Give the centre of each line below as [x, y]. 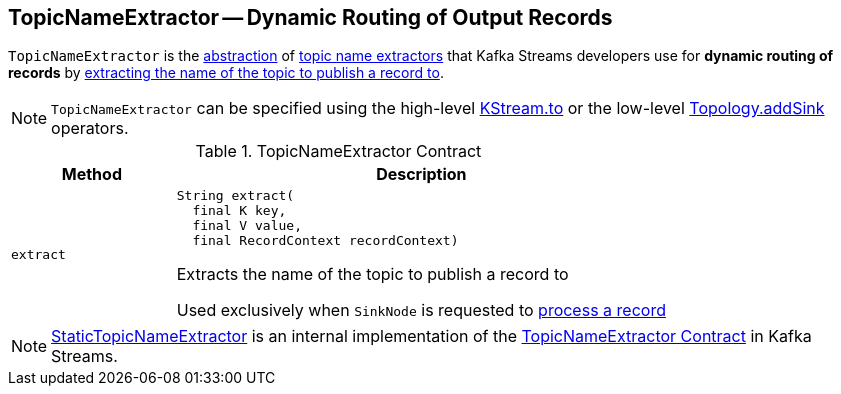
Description [421, 174]
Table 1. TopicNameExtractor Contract [338, 151]
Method [91, 174]
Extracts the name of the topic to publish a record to [372, 274]
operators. [90, 128]
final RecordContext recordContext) [325, 241]
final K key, [239, 211]
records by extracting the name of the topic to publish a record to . [226, 73]
